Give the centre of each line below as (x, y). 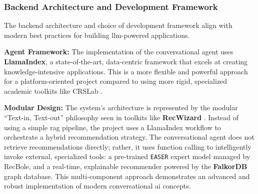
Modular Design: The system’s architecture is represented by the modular (121, 107)
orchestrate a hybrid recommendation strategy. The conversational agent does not (129, 137)
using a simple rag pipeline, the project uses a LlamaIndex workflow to (112, 127)
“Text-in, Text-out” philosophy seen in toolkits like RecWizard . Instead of (121, 117)
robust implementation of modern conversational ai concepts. (97, 186)
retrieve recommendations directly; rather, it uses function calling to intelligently (128, 146)
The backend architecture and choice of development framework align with (118, 25)
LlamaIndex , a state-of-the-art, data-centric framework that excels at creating (126, 61)
